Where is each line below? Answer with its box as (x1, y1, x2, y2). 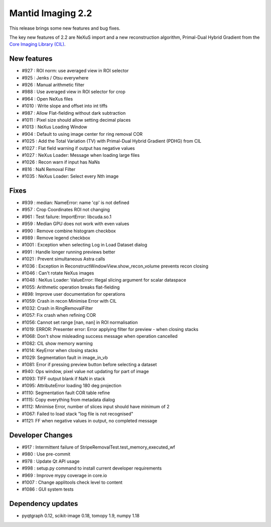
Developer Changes (9, 430, 73, 440)
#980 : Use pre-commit (22, 451, 70, 457)
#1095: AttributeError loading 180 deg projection (22, 383, 121, 389)
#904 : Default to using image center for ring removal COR (22, 131, 143, 137)
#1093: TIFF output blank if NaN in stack (22, 375, 105, 382)
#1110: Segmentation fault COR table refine (22, 390, 110, 396)
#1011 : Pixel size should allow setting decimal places (22, 117, 131, 123)
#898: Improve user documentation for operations (22, 291, 125, 297)
